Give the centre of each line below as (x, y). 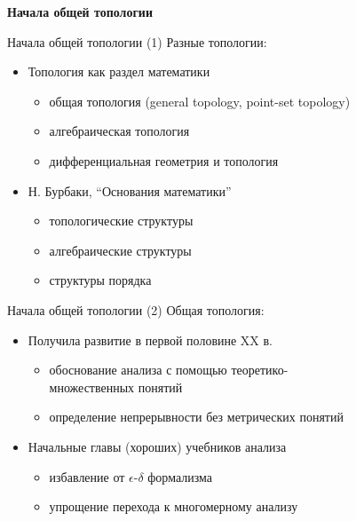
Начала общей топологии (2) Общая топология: (136, 309)
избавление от (87, 476)
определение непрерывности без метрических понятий (196, 417)
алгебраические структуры (120, 250)
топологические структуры (121, 221)
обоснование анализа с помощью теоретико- (169, 370)
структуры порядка (100, 280)
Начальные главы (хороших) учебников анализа (157, 446)
